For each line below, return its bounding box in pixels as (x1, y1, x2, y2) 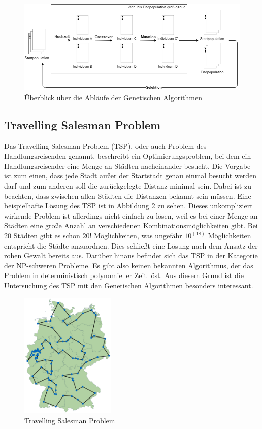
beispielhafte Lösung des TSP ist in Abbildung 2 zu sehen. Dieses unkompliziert (4, 200, 253, 211)
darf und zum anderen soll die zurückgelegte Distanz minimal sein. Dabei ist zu (4, 180, 251, 191)
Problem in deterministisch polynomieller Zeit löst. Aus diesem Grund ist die (4, 270, 244, 281)
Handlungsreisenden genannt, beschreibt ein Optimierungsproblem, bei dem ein (4, 150, 251, 161)
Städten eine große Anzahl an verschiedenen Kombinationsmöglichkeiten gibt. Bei (4, 220, 258, 231)
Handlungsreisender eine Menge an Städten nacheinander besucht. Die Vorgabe (4, 160, 251, 171)
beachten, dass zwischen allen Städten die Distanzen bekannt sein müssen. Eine (4, 190, 251, 201)
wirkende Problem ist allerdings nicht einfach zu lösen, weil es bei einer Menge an (4, 210, 258, 221)
